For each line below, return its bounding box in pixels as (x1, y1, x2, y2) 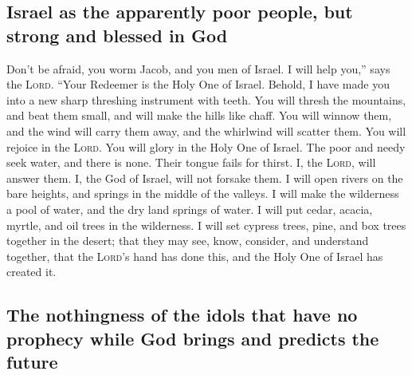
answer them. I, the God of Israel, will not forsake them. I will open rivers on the (6, 169, 403, 186)
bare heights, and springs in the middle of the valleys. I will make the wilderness (6, 185, 399, 202)
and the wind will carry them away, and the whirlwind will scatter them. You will (6, 122, 406, 139)
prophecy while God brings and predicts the (6, 326, 379, 350)
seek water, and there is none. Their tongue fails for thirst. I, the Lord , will (6, 154, 376, 171)
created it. (6, 263, 57, 280)
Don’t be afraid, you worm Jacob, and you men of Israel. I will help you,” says (6, 60, 390, 77)
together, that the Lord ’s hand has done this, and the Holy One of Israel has (6, 247, 383, 264)
